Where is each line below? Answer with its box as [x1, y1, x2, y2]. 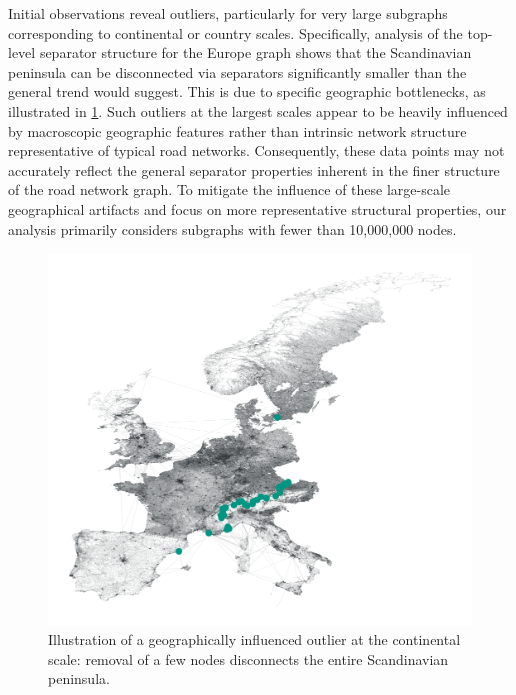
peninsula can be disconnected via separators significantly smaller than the [8, 61, 467, 82]
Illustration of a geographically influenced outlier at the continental [48, 628, 461, 649]
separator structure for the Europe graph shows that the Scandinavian [39, 42, 472, 63]
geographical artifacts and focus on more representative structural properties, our [8, 198, 507, 219]
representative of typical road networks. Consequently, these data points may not [8, 140, 505, 161]
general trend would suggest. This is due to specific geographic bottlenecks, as [8, 81, 486, 102]
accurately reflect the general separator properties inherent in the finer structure [8, 159, 500, 180]
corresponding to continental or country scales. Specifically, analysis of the [8, 22, 463, 43]
